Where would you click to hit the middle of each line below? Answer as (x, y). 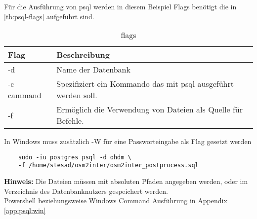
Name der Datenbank (93, 70)
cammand (25, 95)
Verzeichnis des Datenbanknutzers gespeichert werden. (86, 191)
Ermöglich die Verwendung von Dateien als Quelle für (150, 109)
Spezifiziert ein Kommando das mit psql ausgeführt (145, 84)
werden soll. (77, 95)
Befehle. (70, 121)
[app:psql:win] (25, 210)
